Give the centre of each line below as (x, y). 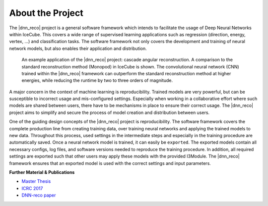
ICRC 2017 (32, 188)
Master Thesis (36, 181)
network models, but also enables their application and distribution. (78, 48)
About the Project (46, 13)
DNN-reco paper (39, 195)
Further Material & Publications (42, 172)
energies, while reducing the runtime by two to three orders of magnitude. (97, 80)
